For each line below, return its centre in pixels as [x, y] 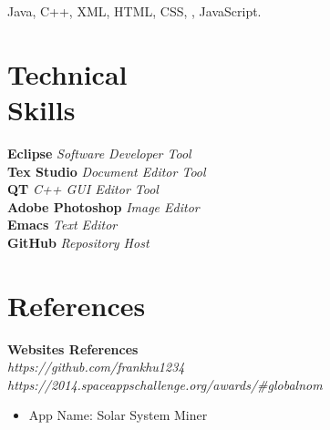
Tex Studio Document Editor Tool [107, 171]
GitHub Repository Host [78, 242]
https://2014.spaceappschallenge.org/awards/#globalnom [165, 384]
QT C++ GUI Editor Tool [83, 189]
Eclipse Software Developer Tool [99, 153]
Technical [67, 73]
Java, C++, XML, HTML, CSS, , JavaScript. [134, 11]
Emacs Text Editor [62, 225]
